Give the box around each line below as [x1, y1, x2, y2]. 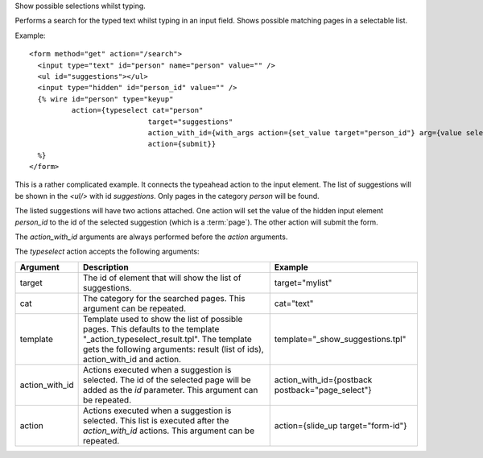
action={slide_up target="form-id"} [274, 419, 407, 431]
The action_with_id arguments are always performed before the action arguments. [14, 232, 288, 241]
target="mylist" [274, 277, 332, 288]
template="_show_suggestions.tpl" [274, 333, 407, 345]
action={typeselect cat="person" [71, 105, 204, 115]
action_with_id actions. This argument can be [82, 425, 255, 436]
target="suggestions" [147, 117, 233, 126]
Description [82, 262, 129, 273]
